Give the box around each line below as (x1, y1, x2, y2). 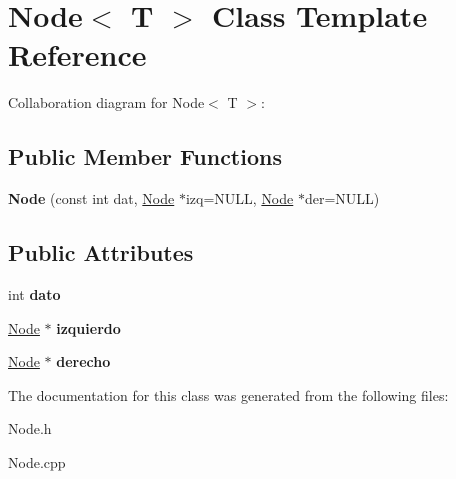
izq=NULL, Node (185, 188, 294, 209)
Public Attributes (8, 237, 194, 268)
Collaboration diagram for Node (8, 92, 205, 113)
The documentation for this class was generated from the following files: (8, 384, 449, 405)
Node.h (8, 418, 52, 439)
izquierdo (56, 317, 121, 338)
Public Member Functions (8, 141, 282, 172)
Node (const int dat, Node (8, 188, 175, 209)
